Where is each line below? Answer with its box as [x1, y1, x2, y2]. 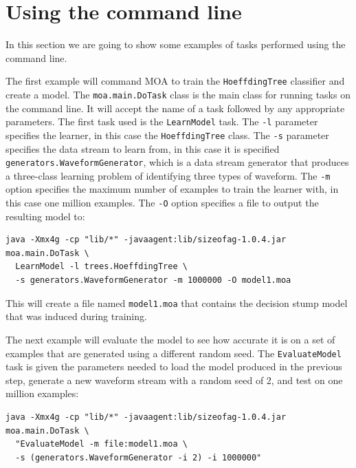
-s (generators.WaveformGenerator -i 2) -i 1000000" [15, 452, 262, 462]
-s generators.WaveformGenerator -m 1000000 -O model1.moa [15, 275, 291, 286]
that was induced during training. [5, 309, 147, 323]
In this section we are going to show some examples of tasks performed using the [5, 37, 346, 52]
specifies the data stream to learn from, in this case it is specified [5, 141, 280, 156]
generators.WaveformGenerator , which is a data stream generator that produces [5, 155, 349, 169]
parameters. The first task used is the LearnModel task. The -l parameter [5, 114, 318, 129]
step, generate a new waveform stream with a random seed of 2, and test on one [5, 372, 343, 387]
